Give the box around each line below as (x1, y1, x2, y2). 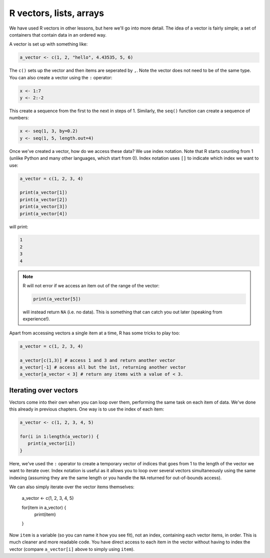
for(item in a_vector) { (21, 504, 66, 510)
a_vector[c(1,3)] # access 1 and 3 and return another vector (19, 357, 175, 363)
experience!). (22, 316, 50, 322)
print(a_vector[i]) (27, 441, 75, 446)
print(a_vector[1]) (19, 190, 67, 196)
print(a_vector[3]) (19, 204, 67, 210)
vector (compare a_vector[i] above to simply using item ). (9, 546, 135, 552)
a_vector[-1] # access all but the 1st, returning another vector (19, 364, 186, 370)
